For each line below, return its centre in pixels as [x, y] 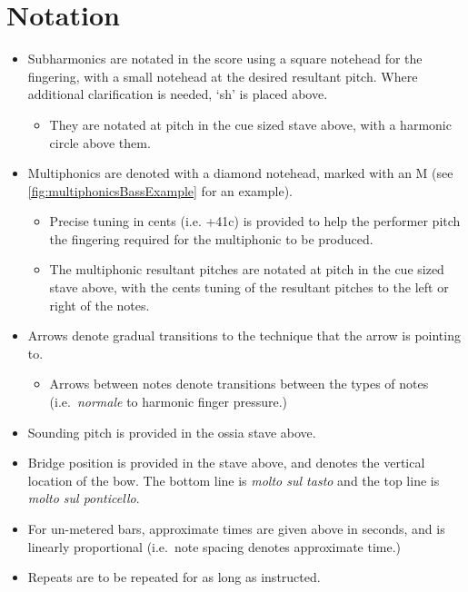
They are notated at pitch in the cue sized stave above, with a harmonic [250, 124]
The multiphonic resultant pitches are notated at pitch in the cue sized [247, 269]
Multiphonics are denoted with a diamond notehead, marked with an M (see [240, 173]
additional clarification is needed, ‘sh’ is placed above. [178, 94]
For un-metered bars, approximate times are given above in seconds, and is [236, 528]
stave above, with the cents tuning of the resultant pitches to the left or [249, 287]
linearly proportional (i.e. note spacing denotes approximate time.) [214, 546]
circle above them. [100, 142]
